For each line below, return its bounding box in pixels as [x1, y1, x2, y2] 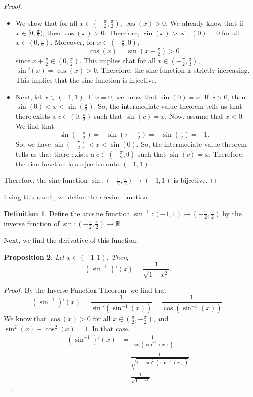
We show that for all [15, 17, 78, 28]
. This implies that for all [79, 55, 156, 66]
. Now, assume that [165, 111, 223, 121]
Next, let [15, 91, 42, 101]
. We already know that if [165, 17, 244, 28]
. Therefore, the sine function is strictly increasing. [96, 65, 250, 75]
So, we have [15, 138, 51, 149]
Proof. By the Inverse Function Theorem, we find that [4, 284, 167, 295]
